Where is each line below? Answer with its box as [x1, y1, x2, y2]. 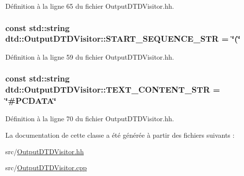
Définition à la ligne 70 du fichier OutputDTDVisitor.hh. [5, 113, 174, 124]
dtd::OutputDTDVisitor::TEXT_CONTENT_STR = [5, 83, 220, 96]
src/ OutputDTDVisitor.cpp [5, 162, 87, 173]
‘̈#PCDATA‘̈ [5, 95, 56, 107]
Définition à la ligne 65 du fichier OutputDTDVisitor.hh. [5, 1, 174, 11]
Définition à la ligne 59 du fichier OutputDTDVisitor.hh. [5, 51, 174, 62]
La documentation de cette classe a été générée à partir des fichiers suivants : [5, 129, 235, 140]
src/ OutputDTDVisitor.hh [5, 146, 84, 156]
